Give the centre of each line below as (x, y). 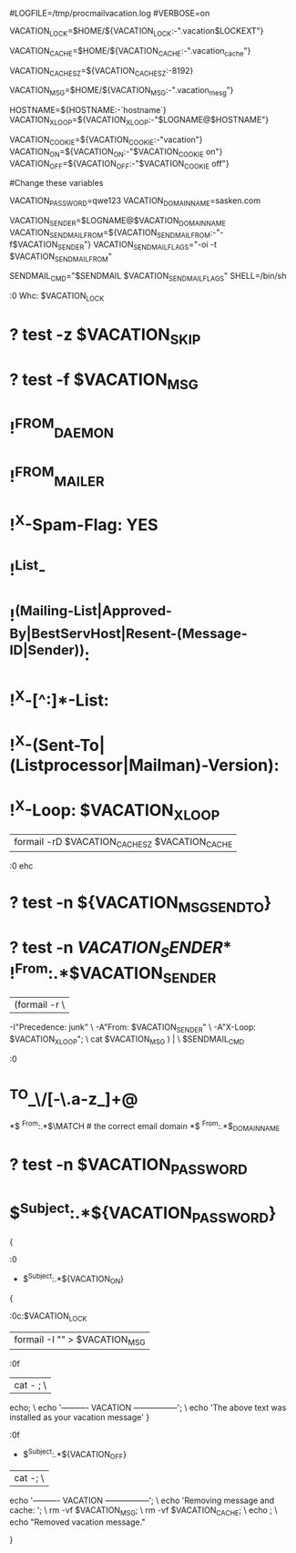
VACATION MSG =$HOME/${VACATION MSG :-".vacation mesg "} (122, 92)
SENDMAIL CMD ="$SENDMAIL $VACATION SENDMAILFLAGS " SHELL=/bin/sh (148, 277)
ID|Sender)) (47, 650)
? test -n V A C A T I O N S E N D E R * (121, 949)
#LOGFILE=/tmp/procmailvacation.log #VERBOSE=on (110, 13)
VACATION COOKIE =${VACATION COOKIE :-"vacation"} (106, 140)
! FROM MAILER (57, 476)
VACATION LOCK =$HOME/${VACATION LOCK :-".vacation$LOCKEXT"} (137, 32)
